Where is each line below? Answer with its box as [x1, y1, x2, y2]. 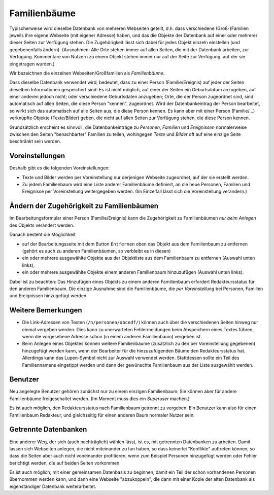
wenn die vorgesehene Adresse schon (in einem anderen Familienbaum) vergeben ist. [22, 333, 202, 339]
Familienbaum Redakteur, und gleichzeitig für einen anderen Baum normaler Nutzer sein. [9, 412, 195, 418]
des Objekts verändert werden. [9, 222, 75, 228]
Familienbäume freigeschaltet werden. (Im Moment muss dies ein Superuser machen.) [9, 396, 190, 402]
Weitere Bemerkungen [9, 306, 82, 314]
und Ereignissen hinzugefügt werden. [9, 293, 88, 299]
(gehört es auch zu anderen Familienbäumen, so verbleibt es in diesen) [22, 247, 171, 254]
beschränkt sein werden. [9, 138, 61, 145]
